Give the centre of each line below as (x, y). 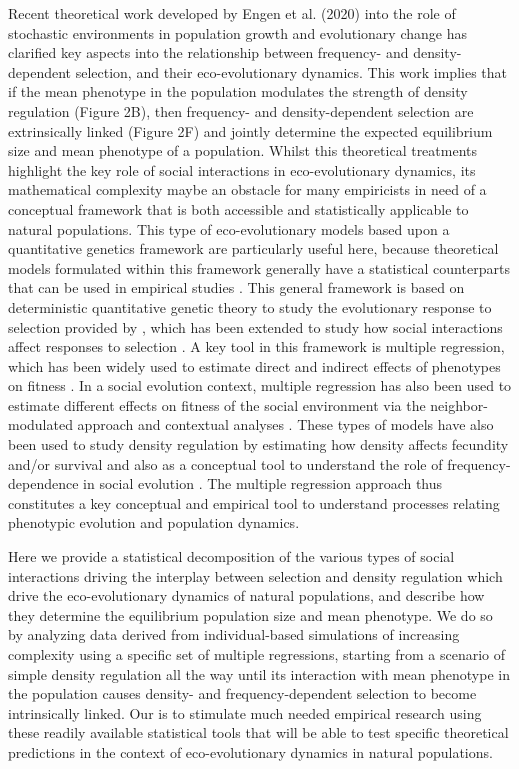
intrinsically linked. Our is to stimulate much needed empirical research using (245, 712)
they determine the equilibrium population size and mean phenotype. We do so (250, 614)
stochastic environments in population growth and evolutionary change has (237, 32)
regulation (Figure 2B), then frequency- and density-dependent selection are (241, 110)
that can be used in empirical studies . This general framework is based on (236, 287)
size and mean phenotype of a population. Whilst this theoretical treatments (243, 150)
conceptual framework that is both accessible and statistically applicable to (238, 208)
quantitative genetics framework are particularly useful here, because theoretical (253, 248)
